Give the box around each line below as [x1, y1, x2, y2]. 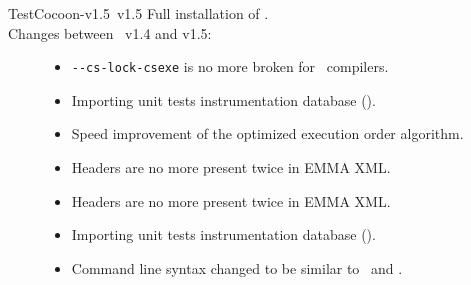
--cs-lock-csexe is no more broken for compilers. [71, 56, 389, 77]
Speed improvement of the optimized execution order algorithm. [71, 123, 464, 144]
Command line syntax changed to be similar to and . [71, 257, 403, 278]
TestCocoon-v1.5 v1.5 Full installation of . [8, 3, 269, 23]
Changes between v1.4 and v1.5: [8, 22, 212, 43]
